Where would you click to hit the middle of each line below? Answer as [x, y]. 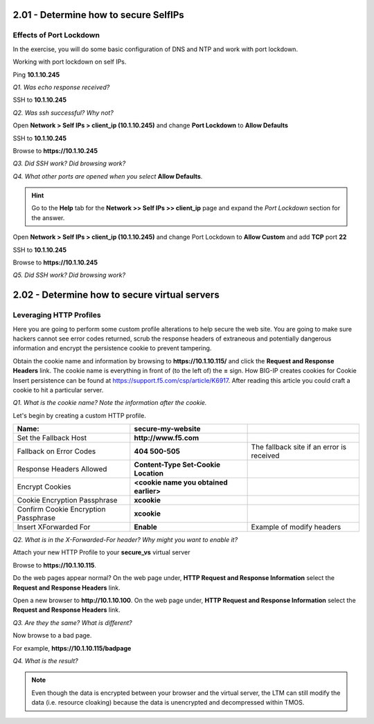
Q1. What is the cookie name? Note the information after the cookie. [110, 403]
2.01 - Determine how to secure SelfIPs [99, 15]
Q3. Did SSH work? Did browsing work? [69, 163]
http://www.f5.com [167, 438]
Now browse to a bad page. [52, 635]
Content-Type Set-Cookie [177, 465]
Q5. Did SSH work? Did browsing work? [69, 275]
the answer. [48, 217]
